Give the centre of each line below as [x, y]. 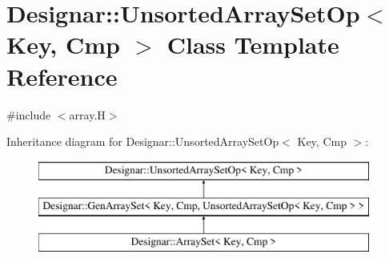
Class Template [253, 44]
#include [29, 114]
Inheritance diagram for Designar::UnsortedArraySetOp [143, 141]
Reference [62, 76]
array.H [87, 114]
